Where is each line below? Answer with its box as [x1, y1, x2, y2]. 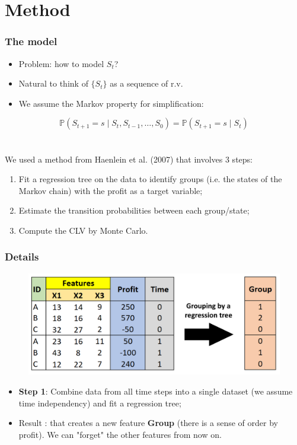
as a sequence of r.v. [110, 77, 183, 90]
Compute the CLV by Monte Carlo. [18, 224, 148, 236]
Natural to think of [18, 77, 88, 90]
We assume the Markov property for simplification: [18, 97, 204, 109]
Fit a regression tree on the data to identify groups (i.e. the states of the [18, 173, 282, 185]
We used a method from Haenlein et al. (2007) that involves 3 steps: [5, 152, 253, 165]
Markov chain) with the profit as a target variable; [18, 184, 203, 196]
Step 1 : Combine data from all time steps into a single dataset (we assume [18, 384, 293, 397]
